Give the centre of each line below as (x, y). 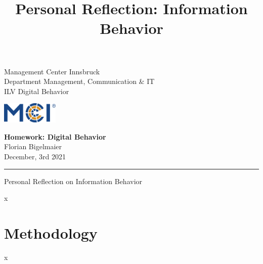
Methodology (51, 232)
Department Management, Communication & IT (79, 81)
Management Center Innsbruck (52, 71)
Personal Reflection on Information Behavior (73, 181)
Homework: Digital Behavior (55, 136)
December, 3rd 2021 (35, 156)
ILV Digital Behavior (37, 91)
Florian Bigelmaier (33, 146)
